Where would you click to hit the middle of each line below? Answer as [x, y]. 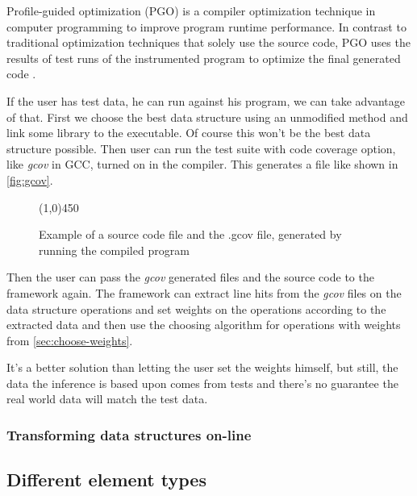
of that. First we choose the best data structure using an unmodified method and [207, 117]
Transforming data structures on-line [129, 434]
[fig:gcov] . [30, 179]
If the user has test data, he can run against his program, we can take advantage [206, 100]
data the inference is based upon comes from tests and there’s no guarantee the [202, 383]
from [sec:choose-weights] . [70, 340]
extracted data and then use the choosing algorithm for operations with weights [204, 325]
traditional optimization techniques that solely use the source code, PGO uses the [208, 42]
